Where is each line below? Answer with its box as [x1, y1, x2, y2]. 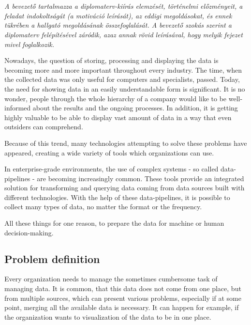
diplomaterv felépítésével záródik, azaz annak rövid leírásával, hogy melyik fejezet [4, 29, 243, 39]
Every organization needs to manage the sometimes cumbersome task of [4, 274, 218, 284]
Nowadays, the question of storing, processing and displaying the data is [4, 55, 219, 65]
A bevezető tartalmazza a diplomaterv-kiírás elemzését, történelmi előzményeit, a [4, 1, 243, 11]
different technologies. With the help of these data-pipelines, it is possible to [4, 192, 230, 202]
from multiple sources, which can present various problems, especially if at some [4, 293, 241, 303]
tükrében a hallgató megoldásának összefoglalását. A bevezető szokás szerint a [4, 20, 232, 30]
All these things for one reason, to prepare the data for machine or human [4, 218, 224, 228]
